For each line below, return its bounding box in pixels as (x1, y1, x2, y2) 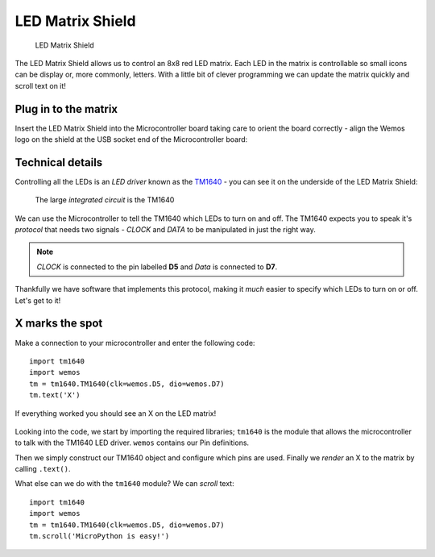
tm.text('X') (29, 391, 81, 400)
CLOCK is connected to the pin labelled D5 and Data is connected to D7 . (36, 262, 278, 272)
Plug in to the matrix (14, 102, 118, 116)
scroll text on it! (14, 81, 66, 90)
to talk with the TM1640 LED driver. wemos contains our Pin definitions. (14, 438, 250, 447)
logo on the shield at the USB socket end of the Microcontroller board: (14, 135, 248, 144)
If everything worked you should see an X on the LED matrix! (14, 408, 217, 418)
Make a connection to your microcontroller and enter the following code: (14, 338, 255, 347)
